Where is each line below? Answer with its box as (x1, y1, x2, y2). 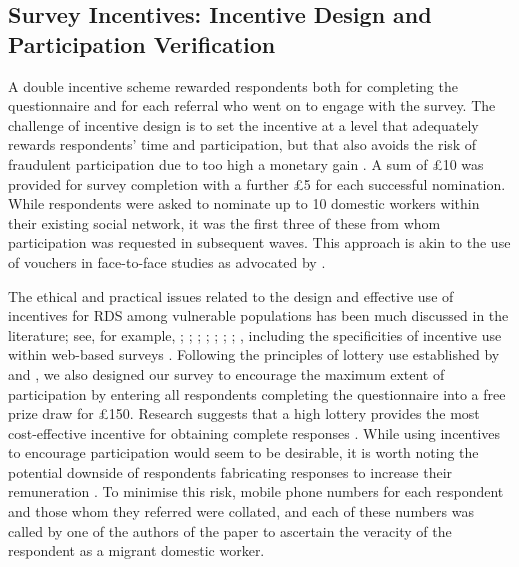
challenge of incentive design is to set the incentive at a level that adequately (8, 114, 479, 135)
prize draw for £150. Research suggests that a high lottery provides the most (8, 403, 480, 424)
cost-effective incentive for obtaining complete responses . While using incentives (8, 422, 501, 443)
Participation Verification (8, 28, 276, 59)
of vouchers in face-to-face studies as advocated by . (8, 251, 326, 272)
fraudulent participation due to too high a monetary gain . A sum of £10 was (8, 153, 484, 174)
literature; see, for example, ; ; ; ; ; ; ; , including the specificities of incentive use (8, 324, 502, 345)
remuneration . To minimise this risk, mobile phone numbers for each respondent (8, 481, 504, 502)
